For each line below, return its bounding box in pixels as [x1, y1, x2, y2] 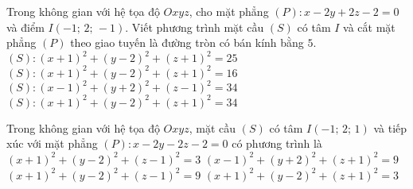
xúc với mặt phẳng [6, 135, 98, 152]
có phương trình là [232, 135, 322, 152]
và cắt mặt [343, 18, 395, 35]
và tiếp [373, 119, 407, 136]
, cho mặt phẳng [189, 3, 269, 19]
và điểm [6, 18, 45, 35]
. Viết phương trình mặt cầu [125, 18, 264, 35]
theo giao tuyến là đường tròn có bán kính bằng [70, 34, 304, 51]
